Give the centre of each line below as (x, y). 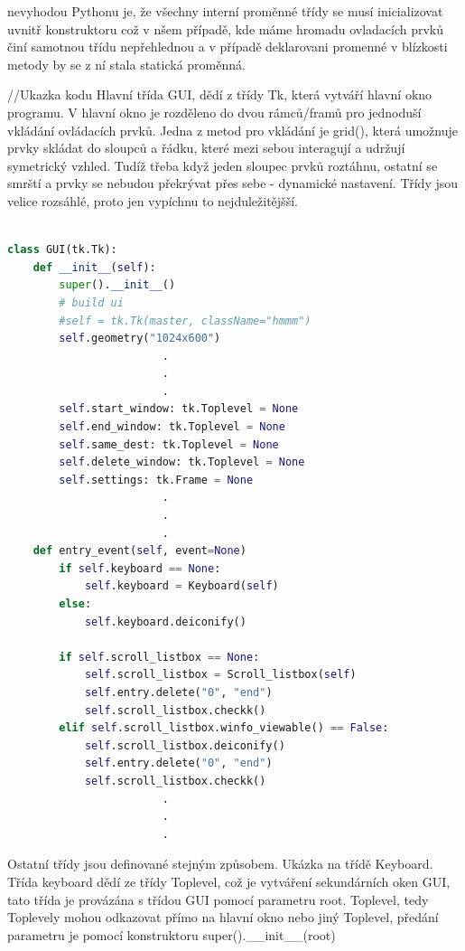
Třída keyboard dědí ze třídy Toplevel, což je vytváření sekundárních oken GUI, (229, 881)
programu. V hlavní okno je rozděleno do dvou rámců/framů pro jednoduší (214, 112)
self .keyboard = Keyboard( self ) (181, 586)
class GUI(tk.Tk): (62, 250)
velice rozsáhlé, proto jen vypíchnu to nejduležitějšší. (153, 200)
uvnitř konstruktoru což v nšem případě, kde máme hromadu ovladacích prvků (226, 28)
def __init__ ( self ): (94, 267)
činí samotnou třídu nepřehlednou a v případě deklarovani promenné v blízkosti (228, 47)
